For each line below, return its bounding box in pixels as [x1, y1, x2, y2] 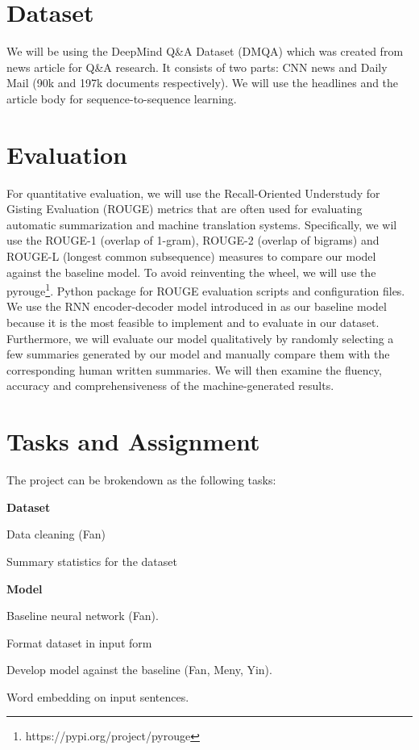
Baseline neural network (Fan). [6, 607, 159, 624]
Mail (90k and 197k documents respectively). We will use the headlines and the [6, 74, 399, 91]
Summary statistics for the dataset [6, 552, 177, 569]
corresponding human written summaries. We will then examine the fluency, [6, 361, 382, 378]
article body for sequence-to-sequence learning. [6, 90, 237, 107]
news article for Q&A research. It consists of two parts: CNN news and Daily [6, 58, 388, 75]
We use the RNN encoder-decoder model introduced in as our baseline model [6, 298, 387, 315]
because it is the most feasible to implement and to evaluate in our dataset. [6, 314, 380, 331]
